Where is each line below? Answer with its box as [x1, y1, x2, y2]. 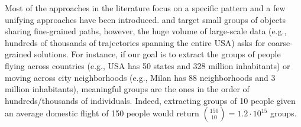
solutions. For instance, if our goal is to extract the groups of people [34, 48, 281, 60]
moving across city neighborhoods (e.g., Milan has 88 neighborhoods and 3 [5, 71, 276, 83]
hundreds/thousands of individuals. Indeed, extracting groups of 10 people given [5, 94, 296, 106]
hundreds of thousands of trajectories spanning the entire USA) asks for [5, 36, 266, 48]
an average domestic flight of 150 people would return [5, 107, 199, 119]
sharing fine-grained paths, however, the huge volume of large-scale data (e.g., [5, 25, 287, 37]
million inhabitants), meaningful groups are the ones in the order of [5, 83, 250, 95]
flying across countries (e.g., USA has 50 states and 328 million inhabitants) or [5, 59, 290, 71]
